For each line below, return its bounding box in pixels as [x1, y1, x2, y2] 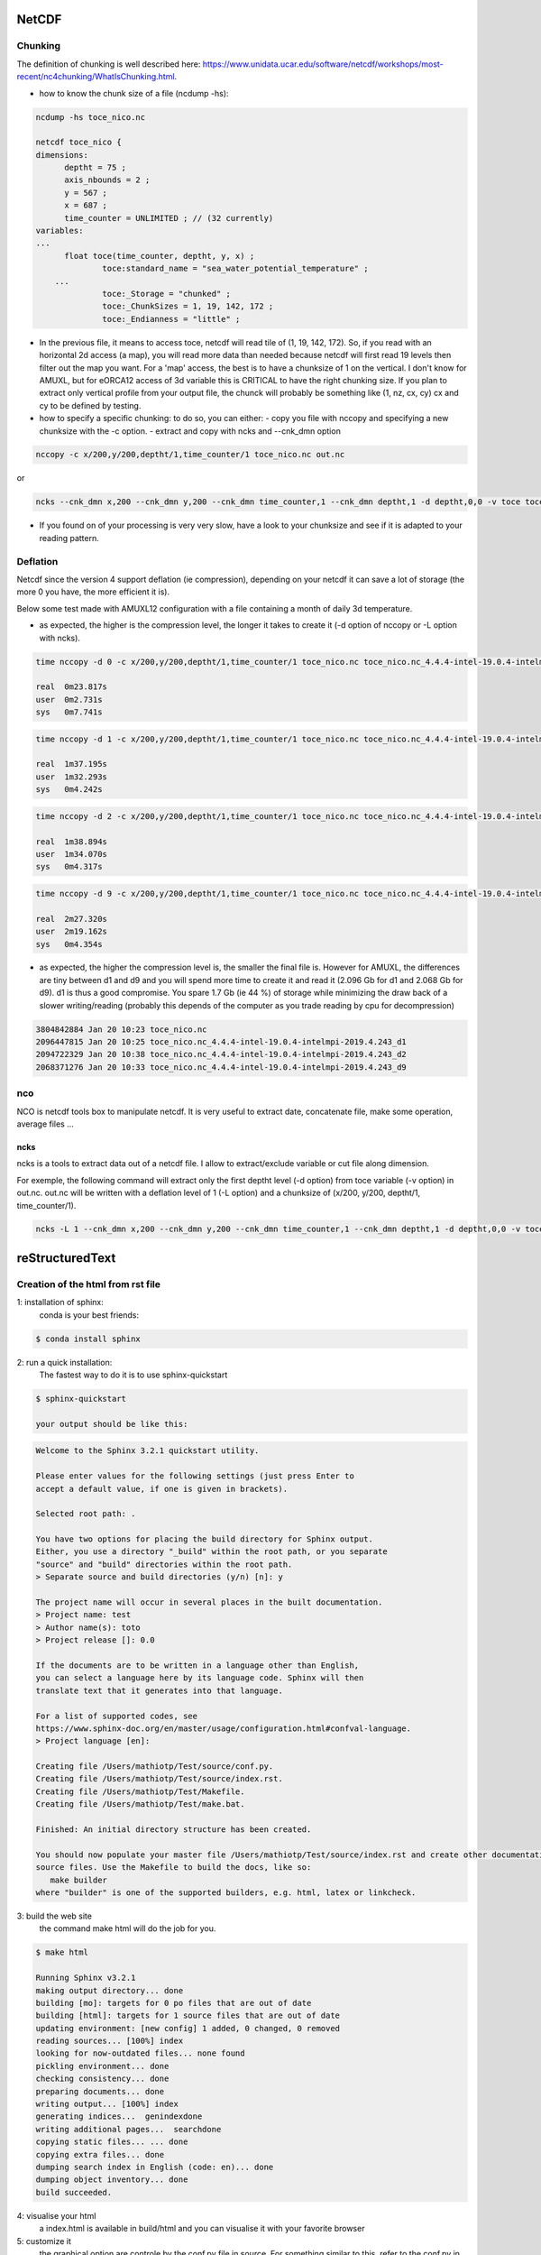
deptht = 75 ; [64, 162, 126, 173]
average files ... [16, 1118, 74, 1129]
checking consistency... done [35, 2074, 170, 2084]
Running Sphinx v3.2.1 [35, 1973, 136, 1983]
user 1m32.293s [35, 771, 108, 782]
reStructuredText [16, 1250, 116, 1266]
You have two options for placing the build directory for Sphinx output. [35, 1534, 374, 1544]
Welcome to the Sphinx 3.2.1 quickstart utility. [35, 1446, 260, 1456]
